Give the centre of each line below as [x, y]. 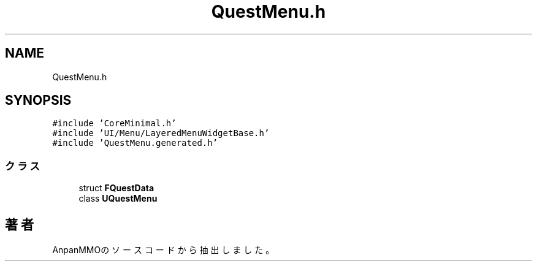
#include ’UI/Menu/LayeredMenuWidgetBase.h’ [161, 133]
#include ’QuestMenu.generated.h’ [135, 143]
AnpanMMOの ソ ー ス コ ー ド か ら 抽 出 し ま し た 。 [163, 250]
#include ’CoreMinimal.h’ [114, 123]
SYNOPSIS [38, 101]
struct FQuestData [116, 188]
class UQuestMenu [118, 199]
